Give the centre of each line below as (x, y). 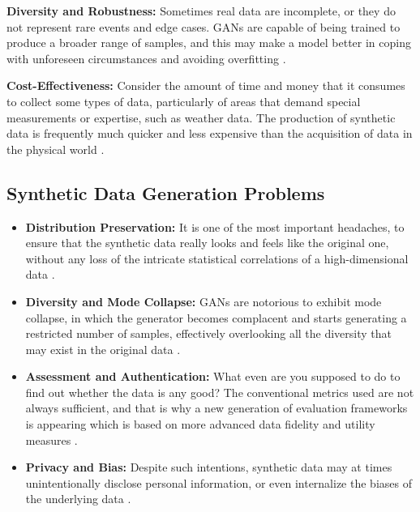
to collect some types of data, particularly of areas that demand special (184, 101)
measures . (51, 439)
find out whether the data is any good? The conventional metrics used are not (220, 392)
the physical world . (56, 149)
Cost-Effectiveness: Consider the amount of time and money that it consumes (206, 85)
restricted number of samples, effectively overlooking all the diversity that (209, 333)
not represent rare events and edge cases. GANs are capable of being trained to (204, 26)
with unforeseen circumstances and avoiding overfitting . (146, 58)
